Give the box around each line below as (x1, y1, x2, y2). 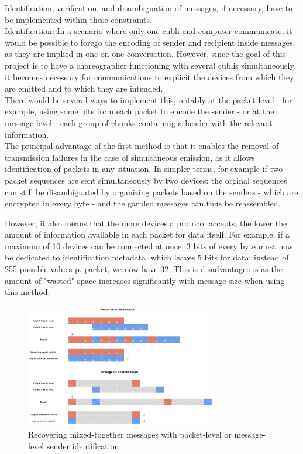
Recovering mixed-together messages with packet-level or (28, 428, 232, 441)
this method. (5, 286, 50, 298)
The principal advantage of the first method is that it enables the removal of (5, 140, 279, 152)
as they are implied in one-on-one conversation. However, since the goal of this (5, 48, 286, 60)
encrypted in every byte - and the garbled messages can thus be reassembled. (5, 197, 281, 209)
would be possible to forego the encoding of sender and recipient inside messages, (5, 36, 295, 48)
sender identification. (46, 439, 122, 452)
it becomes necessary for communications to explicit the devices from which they (5, 70, 294, 83)
